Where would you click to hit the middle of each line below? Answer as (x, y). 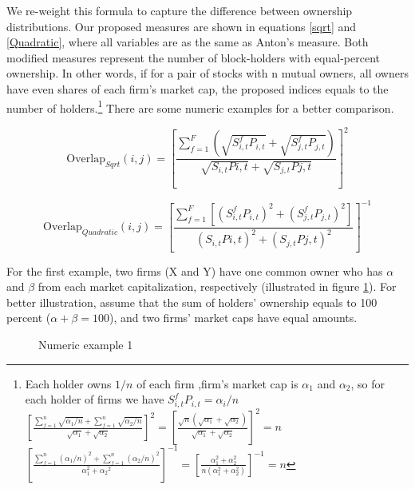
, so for (368, 383)
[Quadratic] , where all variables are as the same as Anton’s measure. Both (188, 42)
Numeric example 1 (86, 344)
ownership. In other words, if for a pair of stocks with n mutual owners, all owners (207, 73)
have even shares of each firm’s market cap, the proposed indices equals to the (198, 88)
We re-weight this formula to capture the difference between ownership (180, 10)
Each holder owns (68, 383)
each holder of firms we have (95, 399)
